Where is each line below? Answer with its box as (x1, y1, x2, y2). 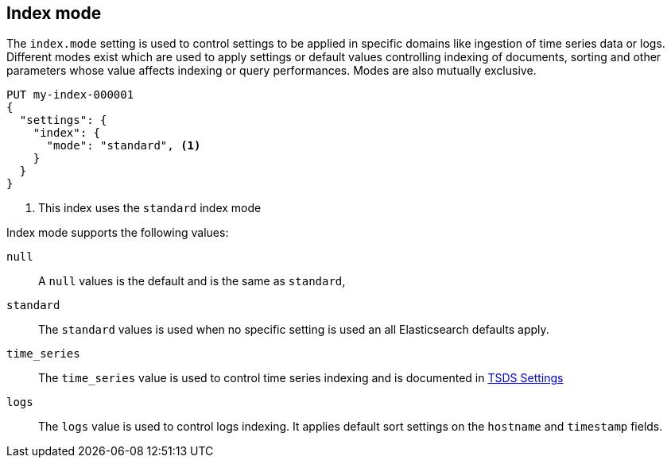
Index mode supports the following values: (6, 226, 229, 240)
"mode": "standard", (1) (46, 139, 201, 153)
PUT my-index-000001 (6, 88, 134, 102)
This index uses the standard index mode (38, 201, 262, 215)
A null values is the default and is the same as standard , (38, 274, 346, 288)
